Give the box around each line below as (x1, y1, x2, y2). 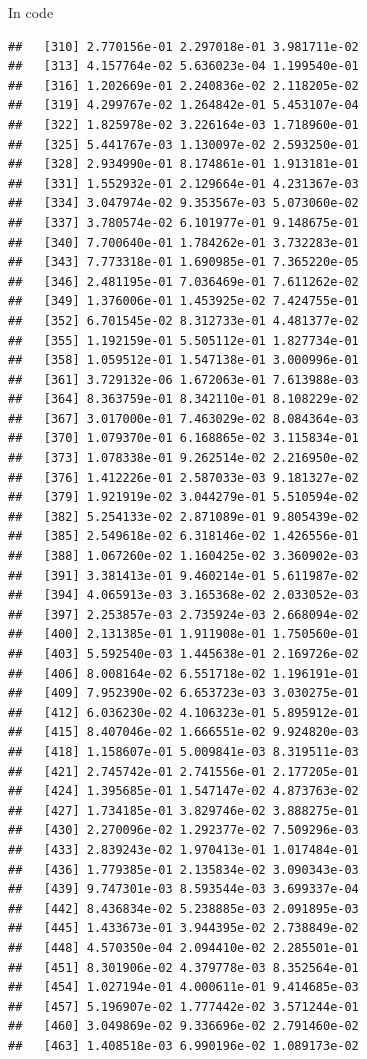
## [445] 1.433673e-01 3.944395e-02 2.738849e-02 (8, 921, 359, 936)
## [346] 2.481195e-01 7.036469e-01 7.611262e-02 (8, 274, 359, 289)
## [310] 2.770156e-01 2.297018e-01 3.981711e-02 (8, 39, 359, 54)
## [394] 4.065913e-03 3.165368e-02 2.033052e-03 (8, 588, 359, 603)
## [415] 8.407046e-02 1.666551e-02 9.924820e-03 (8, 725, 359, 740)
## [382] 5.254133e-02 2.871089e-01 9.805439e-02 (8, 509, 359, 524)
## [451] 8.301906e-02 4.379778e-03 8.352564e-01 (8, 960, 359, 975)
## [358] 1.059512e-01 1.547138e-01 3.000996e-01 (8, 353, 359, 368)
